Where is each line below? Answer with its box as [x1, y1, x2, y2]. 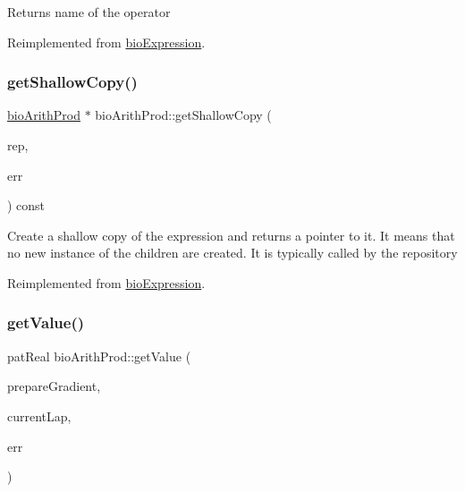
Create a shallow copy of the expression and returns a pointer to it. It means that [7, 225, 455, 244]
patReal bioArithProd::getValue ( [7, 346, 191, 365]
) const [7, 196, 46, 215]
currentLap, [7, 406, 72, 425]
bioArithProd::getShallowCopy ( [95, 106, 272, 124]
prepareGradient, [7, 377, 101, 395]
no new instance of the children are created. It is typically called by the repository [7, 243, 458, 262]
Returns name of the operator [7, 3, 171, 21]
